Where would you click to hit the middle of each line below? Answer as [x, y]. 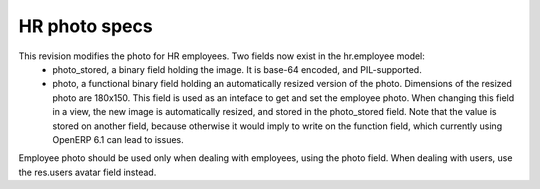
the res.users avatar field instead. [87, 172]
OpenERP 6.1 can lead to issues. [118, 139]
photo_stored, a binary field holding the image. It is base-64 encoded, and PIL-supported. [237, 69]
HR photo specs [86, 26]
